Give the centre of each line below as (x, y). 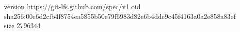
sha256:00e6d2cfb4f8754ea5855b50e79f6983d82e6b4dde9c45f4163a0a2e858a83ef (120, 16)
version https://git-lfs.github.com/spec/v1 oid (72, 6)
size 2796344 (22, 25)
